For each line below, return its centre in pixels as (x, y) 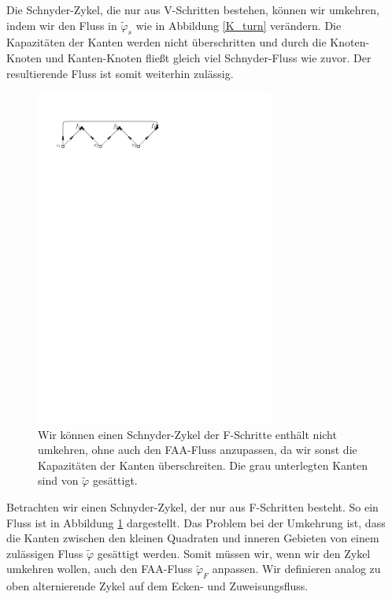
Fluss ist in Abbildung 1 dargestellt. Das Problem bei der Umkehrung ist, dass (196, 522)
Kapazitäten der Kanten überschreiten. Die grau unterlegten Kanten (203, 465)
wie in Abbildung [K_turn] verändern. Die (239, 25)
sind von (58, 480)
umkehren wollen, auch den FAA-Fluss (100, 569)
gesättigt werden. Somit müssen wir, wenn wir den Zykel (234, 553)
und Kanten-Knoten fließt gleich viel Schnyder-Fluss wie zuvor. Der (208, 57)
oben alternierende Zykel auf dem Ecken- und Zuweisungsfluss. (157, 586)
